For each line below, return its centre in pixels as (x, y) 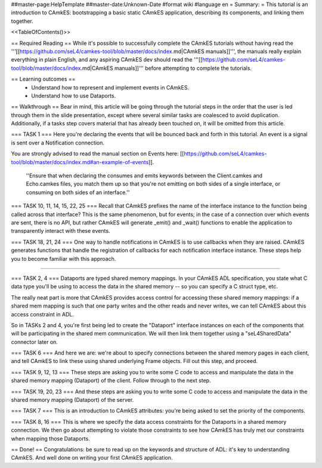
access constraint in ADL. (42, 314)
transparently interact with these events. (61, 231)
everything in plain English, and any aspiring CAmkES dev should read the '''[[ (107, 60)
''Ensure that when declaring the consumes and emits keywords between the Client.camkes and (144, 176)
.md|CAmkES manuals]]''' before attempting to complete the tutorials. (166, 68)
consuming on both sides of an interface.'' (78, 192)
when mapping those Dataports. (51, 438)
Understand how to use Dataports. (74, 96)
